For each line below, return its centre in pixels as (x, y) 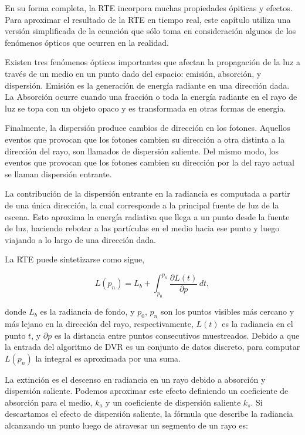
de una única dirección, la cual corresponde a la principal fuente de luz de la (142, 205)
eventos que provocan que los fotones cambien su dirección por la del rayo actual (150, 162)
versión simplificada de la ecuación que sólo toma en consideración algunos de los (150, 31)
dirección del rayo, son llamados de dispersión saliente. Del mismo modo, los (142, 151)
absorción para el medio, (49, 402)
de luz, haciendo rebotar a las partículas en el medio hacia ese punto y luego (142, 228)
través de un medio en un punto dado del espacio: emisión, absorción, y (133, 73)
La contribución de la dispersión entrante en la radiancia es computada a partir (148, 193)
